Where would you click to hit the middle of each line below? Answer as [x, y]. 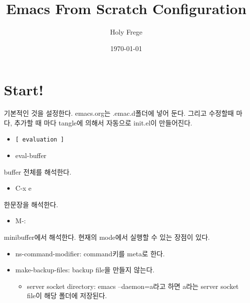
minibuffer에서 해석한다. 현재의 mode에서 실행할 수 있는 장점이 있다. [107, 237]
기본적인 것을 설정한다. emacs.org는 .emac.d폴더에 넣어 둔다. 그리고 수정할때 [119, 113]
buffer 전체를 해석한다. [38, 171]
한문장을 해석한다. [31, 204]
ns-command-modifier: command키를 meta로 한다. [90, 253]
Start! [24, 90]
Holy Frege [126, 32]
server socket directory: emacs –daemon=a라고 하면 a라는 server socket [133, 286]
